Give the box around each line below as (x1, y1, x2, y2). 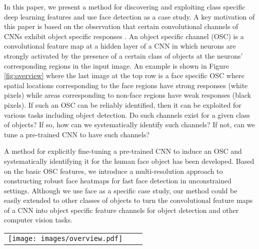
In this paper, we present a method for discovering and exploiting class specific (4, 2, 245, 12)
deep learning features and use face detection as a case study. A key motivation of (4, 11, 255, 22)
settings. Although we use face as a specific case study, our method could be (4, 185, 237, 195)
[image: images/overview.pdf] (8, 234, 123, 243)
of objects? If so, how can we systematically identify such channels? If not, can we (4, 119, 255, 130)
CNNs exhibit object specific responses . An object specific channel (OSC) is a (4, 31, 244, 41)
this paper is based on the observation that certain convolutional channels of (4, 21, 238, 32)
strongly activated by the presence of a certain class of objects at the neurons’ (4, 50, 243, 61)
